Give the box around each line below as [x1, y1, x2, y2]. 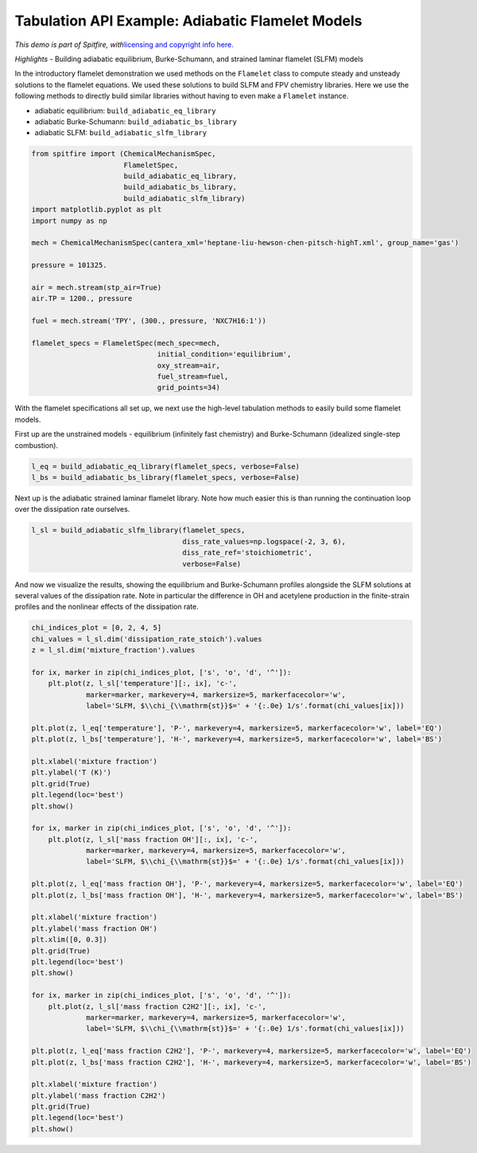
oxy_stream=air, [157, 360, 220, 370]
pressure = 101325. [31, 261, 107, 270]
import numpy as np [31, 216, 107, 225]
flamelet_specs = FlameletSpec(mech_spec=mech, [31, 338, 220, 348]
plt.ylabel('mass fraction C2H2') [31, 1091, 166, 1100]
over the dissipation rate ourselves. [14, 504, 130, 514]
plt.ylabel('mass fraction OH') [31, 924, 158, 933]
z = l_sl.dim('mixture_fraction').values [31, 645, 196, 655]
